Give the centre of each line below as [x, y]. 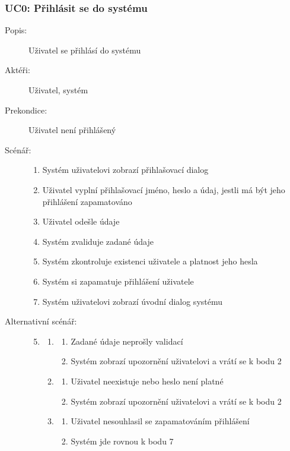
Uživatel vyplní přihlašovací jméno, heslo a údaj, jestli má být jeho [164, 189]
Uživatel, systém [58, 90]
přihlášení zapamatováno [87, 201]
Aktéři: [17, 70]
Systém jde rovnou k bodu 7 [122, 441]
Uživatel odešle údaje [81, 221]
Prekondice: [26, 110]
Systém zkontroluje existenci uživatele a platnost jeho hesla [150, 261]
